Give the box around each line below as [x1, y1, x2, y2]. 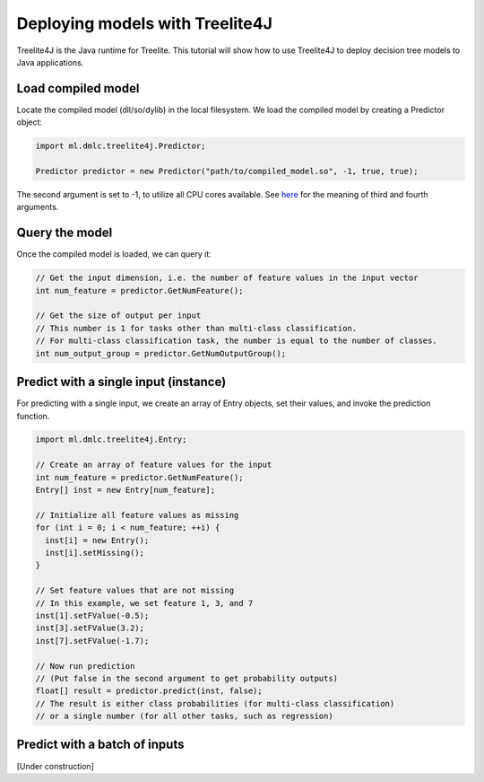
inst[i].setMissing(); [45, 548, 145, 558]
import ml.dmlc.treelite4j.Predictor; [35, 141, 206, 152]
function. [16, 410, 50, 421]
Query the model [16, 225, 113, 241]
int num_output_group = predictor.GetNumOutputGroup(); [35, 348, 287, 358]
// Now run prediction [35, 661, 135, 671]
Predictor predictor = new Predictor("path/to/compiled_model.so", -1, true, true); [35, 166, 419, 176]
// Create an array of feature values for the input [35, 460, 272, 470]
